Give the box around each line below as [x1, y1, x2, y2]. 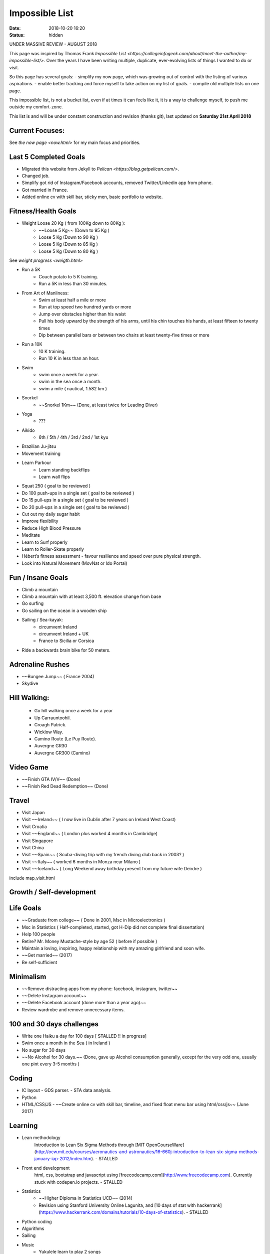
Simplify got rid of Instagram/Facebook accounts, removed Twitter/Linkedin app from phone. [21, 180, 213, 186]
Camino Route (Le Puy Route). [34, 736, 96, 742]
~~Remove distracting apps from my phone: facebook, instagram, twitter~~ [21, 986, 177, 992]
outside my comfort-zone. [9, 104, 63, 110]
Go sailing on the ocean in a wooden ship [21, 607, 107, 613]
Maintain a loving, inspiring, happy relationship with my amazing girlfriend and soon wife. [21, 945, 205, 951]
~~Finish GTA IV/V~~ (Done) [21, 776, 81, 782]
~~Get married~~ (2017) [21, 952, 72, 958]
